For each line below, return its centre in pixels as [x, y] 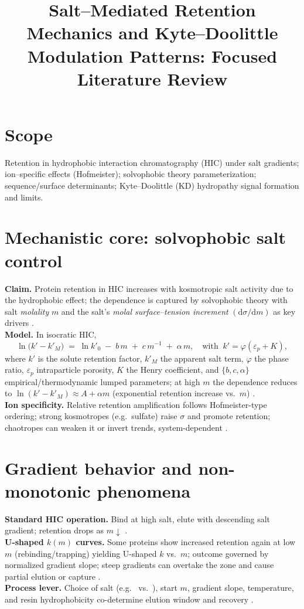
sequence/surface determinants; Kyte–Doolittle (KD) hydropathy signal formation [152, 186]
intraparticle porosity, [75, 370]
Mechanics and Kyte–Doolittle [152, 33]
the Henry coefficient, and [173, 370]
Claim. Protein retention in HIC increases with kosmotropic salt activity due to [149, 288]
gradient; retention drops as [54, 530]
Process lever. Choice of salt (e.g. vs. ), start [91, 588]
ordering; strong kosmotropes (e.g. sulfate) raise [91, 416]
